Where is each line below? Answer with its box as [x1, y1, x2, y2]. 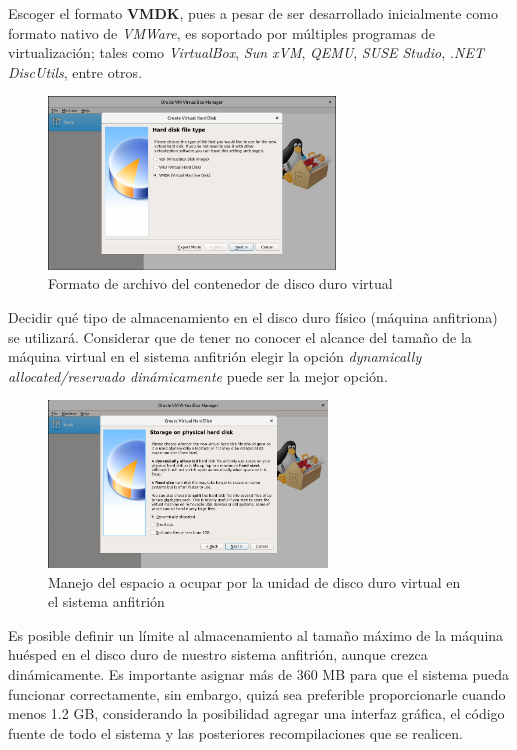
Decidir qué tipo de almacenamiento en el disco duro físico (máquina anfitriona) [8, 307, 498, 328]
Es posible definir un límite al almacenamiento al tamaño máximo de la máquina [8, 624, 504, 645]
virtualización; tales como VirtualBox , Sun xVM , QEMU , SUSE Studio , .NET [8, 42, 484, 63]
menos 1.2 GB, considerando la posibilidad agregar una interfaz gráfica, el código [8, 703, 505, 724]
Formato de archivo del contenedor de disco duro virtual [48, 273, 393, 294]
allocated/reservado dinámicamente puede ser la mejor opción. [8, 365, 388, 386]
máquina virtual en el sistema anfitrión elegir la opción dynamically [8, 346, 422, 367]
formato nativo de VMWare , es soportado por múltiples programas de [8, 22, 435, 43]
